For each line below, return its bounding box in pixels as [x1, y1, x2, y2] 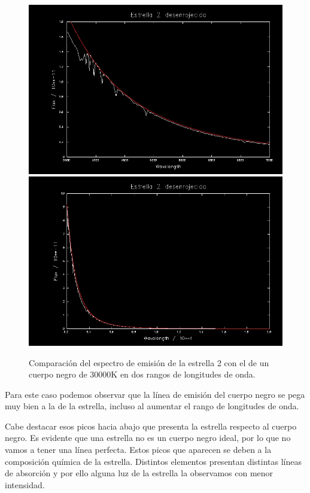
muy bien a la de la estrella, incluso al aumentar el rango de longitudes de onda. [5, 400, 299, 412]
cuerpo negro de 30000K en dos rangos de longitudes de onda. [29, 368, 256, 381]
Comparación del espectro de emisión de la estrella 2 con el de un [29, 356, 269, 369]
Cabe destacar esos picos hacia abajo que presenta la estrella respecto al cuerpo [5, 419, 297, 432]
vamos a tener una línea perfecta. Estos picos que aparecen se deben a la [5, 443, 272, 456]
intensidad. [5, 478, 45, 491]
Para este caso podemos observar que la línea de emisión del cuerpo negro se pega [5, 388, 305, 400]
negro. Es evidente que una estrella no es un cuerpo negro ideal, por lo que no [5, 431, 291, 444]
